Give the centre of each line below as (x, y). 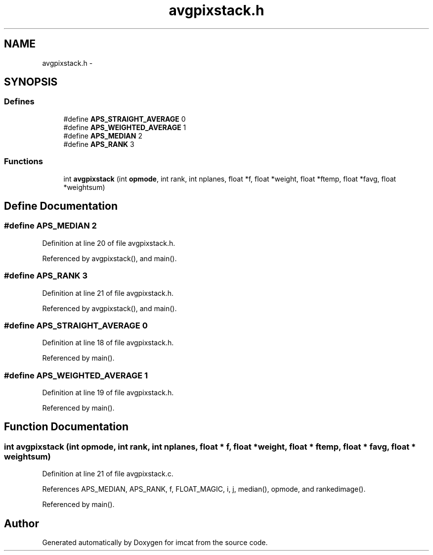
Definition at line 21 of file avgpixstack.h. (108, 293)
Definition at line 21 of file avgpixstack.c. (108, 474)
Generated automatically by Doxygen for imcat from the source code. (155, 543)
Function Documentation (66, 427)
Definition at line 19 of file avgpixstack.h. (108, 393)
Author (22, 523)
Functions (23, 162)
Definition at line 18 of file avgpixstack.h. (108, 343)
